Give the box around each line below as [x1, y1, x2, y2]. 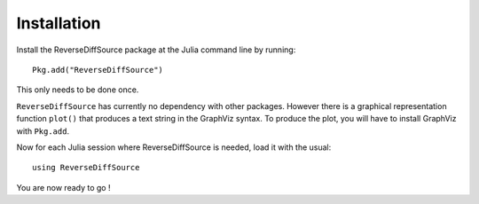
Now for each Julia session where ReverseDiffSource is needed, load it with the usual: [16, 142, 332, 153]
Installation [16, 13, 101, 33]
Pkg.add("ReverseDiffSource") [32, 65, 164, 75]
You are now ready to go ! [16, 182, 111, 192]
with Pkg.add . [16, 125, 70, 137]
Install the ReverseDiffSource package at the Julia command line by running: [16, 44, 296, 55]
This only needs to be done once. [16, 84, 139, 95]
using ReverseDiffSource [32, 162, 140, 173]
